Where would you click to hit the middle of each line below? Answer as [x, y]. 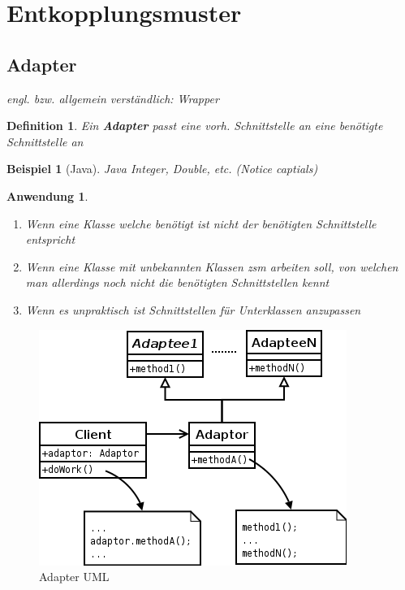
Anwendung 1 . [47, 195]
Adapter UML [74, 577]
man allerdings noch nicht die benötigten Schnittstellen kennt [177, 282]
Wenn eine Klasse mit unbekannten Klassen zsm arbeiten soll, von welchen [212, 266]
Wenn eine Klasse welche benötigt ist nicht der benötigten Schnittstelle [201, 223]
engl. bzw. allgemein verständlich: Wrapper [113, 98]
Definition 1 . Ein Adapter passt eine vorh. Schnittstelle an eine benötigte [195, 126]
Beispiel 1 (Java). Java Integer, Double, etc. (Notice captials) [162, 169]
